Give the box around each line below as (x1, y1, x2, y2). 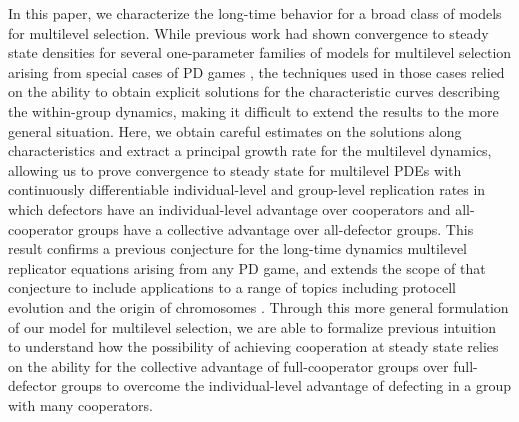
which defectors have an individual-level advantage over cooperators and (8, 198, 451, 219)
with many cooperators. (8, 394, 153, 415)
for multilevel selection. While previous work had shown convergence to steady (8, 22, 489, 43)
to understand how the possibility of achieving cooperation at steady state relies (8, 336, 499, 357)
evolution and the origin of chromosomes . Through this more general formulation (8, 296, 509, 317)
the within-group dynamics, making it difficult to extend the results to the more (8, 100, 499, 121)
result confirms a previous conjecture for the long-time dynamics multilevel (8, 238, 467, 259)
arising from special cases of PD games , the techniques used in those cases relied (8, 61, 505, 82)
